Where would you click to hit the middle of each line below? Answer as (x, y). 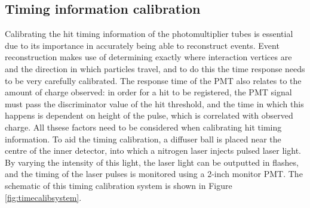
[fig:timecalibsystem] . (43, 197)
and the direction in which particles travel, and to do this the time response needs (155, 68)
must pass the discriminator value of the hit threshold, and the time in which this (154, 103)
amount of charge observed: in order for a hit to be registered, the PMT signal (148, 92)
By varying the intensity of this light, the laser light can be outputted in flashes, (152, 162)
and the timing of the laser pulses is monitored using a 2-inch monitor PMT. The (154, 174)
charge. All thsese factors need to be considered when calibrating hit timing (143, 127)
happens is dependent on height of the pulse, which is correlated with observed (149, 115)
